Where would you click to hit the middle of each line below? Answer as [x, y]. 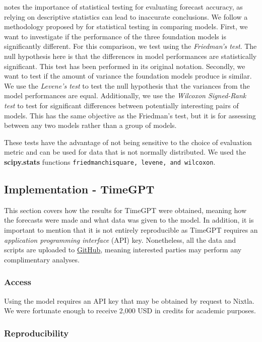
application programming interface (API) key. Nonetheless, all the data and [120, 240]
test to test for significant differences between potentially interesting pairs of [121, 105]
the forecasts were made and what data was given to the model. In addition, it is [129, 220]
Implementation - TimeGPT [79, 189]
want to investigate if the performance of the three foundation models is [115, 36]
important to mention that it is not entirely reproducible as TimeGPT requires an [131, 229]
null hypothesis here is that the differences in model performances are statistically [130, 56]
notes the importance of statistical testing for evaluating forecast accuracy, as [123, 7]
